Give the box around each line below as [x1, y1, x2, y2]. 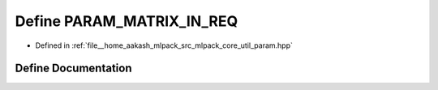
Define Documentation [15, 62, 132, 75]
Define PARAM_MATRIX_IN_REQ [15, 12, 238, 30]
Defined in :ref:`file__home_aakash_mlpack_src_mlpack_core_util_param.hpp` [35, 41, 294, 50]
